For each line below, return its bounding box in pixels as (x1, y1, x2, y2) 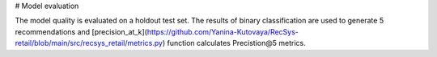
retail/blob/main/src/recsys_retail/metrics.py (15, 39, 163, 48)
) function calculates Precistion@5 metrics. (162, 39, 307, 48)
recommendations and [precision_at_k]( (15, 26, 147, 36)
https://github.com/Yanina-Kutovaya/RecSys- (146, 26, 299, 36)
